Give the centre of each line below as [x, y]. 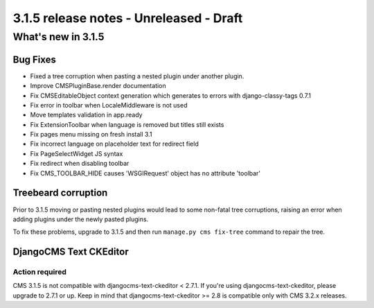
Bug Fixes [35, 59]
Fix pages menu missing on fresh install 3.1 [91, 135]
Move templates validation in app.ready [86, 115]
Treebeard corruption [60, 193]
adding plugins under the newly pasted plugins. [81, 219]
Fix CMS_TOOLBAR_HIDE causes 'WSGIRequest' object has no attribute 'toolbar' [145, 173]
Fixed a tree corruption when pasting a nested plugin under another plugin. [137, 76]
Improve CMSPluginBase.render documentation [98, 86]
